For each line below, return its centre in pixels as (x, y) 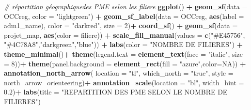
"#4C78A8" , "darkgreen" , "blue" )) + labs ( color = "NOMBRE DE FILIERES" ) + (124, 44)
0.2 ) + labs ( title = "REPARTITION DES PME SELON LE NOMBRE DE (116, 92)
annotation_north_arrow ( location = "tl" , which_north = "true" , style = (119, 73)
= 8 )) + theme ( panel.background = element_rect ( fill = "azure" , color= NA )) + (125, 63)
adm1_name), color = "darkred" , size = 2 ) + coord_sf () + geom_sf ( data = (121, 25)
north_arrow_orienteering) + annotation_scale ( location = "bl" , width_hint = (124, 82)
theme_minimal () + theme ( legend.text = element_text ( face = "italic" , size (123, 54)
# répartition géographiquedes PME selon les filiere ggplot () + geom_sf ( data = (126, 6)
